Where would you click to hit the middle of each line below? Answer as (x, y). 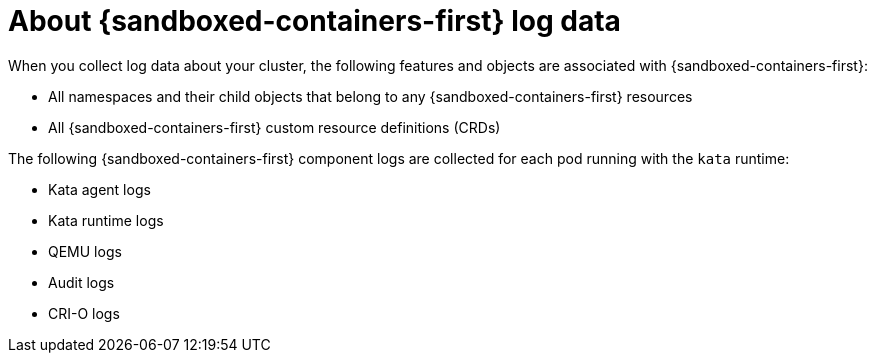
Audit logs (81, 282)
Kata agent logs (99, 189)
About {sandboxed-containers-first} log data (314, 21)
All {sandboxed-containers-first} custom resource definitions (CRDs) (274, 127)
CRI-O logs (84, 313)
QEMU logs (85, 251)
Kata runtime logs (106, 220)
